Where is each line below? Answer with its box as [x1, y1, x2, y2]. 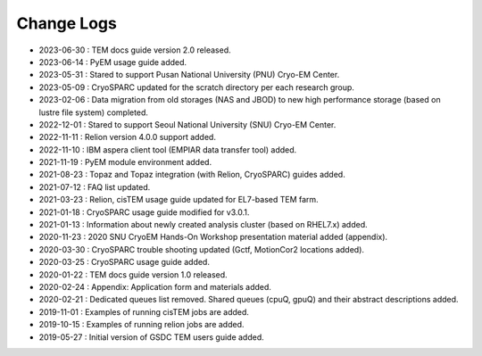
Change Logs [16, 13, 118, 33]
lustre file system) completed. [38, 107, 149, 118]
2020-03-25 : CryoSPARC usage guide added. [38, 257, 210, 268]
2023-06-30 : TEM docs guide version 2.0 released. [38, 45, 231, 55]
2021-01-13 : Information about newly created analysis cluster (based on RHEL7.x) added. [38, 219, 368, 230]
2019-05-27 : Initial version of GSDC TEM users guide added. [38, 331, 265, 343]
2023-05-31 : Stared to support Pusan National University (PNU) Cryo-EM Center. [38, 70, 340, 80]
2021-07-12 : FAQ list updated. [38, 181, 151, 192]
